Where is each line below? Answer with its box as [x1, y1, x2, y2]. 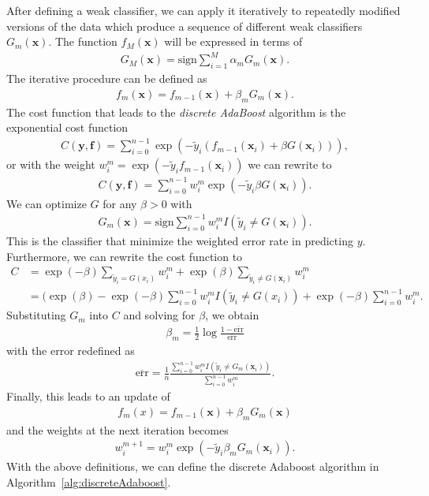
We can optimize [6, 195, 87, 211]
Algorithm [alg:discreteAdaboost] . [6, 473, 171, 490]
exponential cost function [6, 119, 129, 136]
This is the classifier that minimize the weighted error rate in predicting [6, 232, 353, 248]
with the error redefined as [6, 341, 135, 358]
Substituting [6, 307, 66, 323]
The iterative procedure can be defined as [6, 70, 207, 87]
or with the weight [6, 156, 95, 173]
